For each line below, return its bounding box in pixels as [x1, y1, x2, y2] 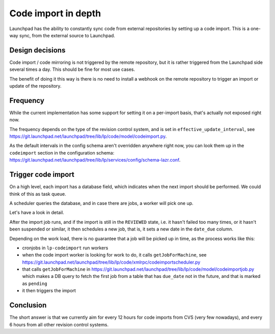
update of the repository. [9, 83, 62, 89]
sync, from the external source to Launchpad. [19, 32, 116, 38]
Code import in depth [9, 8, 101, 19]
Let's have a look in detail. [9, 210, 65, 216]
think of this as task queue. [9, 191, 66, 197]
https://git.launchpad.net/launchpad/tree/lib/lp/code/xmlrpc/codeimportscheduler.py [22, 259, 201, 265]
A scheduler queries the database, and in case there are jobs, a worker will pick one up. [9, 200, 194, 206]
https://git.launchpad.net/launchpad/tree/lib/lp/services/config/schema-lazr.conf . [9, 157, 181, 163]
